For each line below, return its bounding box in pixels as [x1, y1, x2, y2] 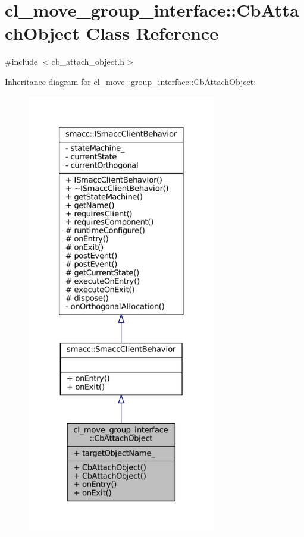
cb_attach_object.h [51, 55, 125, 68]
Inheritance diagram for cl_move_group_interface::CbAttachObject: [5, 75, 256, 87]
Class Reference [86, 21, 218, 45]
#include [5, 55, 38, 68]
